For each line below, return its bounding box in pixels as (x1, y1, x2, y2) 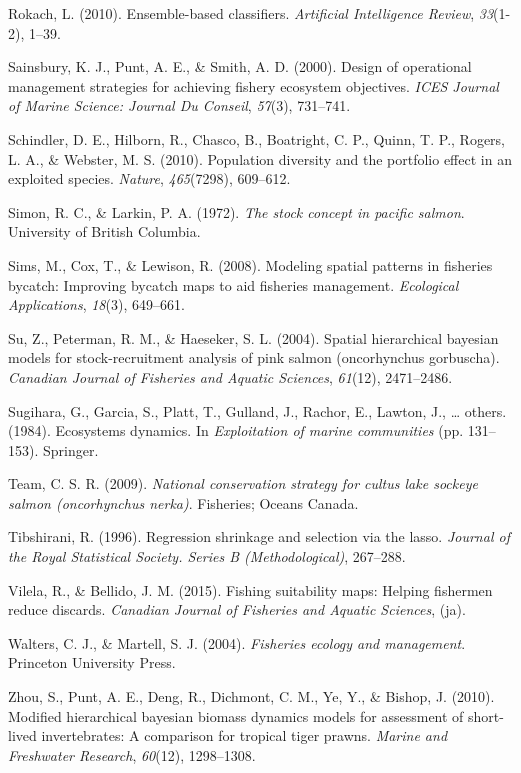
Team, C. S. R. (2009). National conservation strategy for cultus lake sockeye (8, 473, 478, 494)
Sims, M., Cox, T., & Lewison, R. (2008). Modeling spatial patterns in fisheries (8, 254, 493, 275)
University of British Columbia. (8, 221, 201, 242)
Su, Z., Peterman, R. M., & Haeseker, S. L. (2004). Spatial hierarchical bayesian (8, 327, 499, 348)
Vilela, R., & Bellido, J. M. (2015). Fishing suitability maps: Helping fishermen (8, 579, 493, 600)
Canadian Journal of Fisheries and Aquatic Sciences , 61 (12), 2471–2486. (8, 366, 453, 387)
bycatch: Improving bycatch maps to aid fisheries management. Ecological (8, 274, 459, 295)
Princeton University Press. (8, 652, 176, 673)
